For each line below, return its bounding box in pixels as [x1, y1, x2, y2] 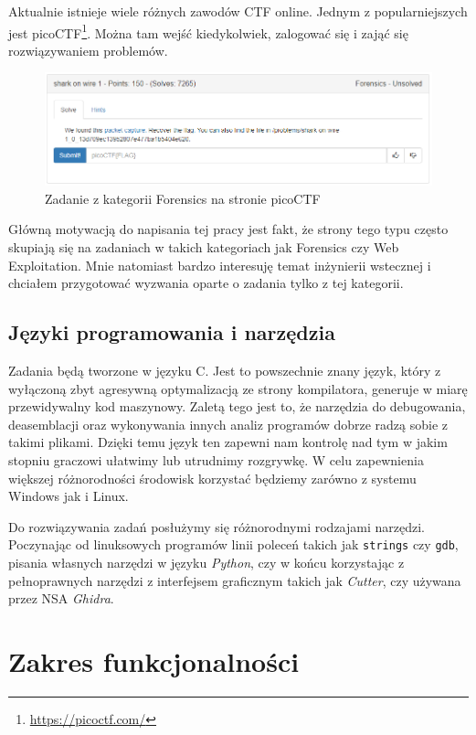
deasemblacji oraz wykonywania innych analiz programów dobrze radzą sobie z [8, 414, 448, 433]
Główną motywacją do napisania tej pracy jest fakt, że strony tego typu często [8, 219, 449, 239]
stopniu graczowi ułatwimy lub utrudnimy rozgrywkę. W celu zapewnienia [8, 451, 424, 470]
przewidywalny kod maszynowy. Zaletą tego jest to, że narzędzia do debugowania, [8, 397, 466, 416]
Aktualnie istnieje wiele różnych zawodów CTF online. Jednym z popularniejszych [8, 2, 468, 20]
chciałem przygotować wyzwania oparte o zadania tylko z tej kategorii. [8, 273, 404, 293]
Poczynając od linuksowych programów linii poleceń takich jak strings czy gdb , [8, 535, 459, 554]
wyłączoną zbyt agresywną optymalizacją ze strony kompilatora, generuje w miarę [8, 378, 468, 398]
